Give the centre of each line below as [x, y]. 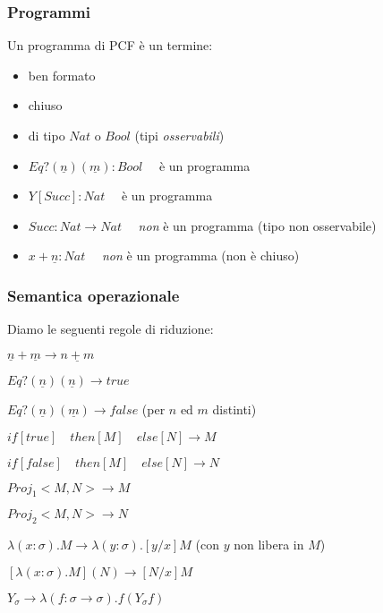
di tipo [47, 135]
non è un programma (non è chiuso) [200, 255]
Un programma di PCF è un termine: [110, 45]
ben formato [62, 75]
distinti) [234, 409]
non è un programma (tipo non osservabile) [257, 225]
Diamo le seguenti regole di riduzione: [111, 329]
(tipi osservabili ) [179, 135]
